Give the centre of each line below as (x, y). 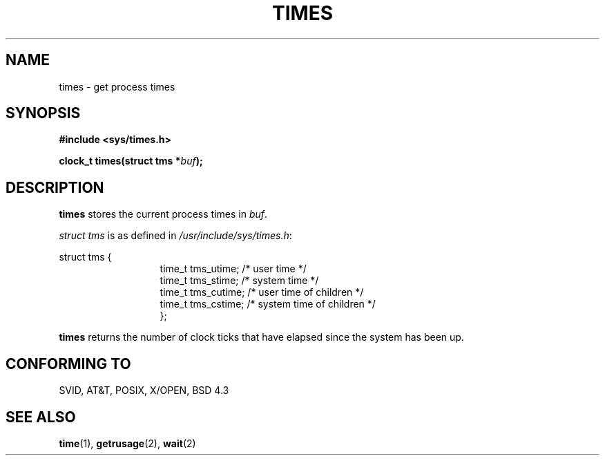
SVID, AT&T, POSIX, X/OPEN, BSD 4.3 (144, 391)
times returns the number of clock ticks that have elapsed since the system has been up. (261, 337)
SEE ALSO (41, 417)
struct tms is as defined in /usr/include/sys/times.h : (175, 236)
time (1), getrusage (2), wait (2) (127, 443)
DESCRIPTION (55, 187)
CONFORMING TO (68, 364)
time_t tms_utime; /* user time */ (233, 269)
